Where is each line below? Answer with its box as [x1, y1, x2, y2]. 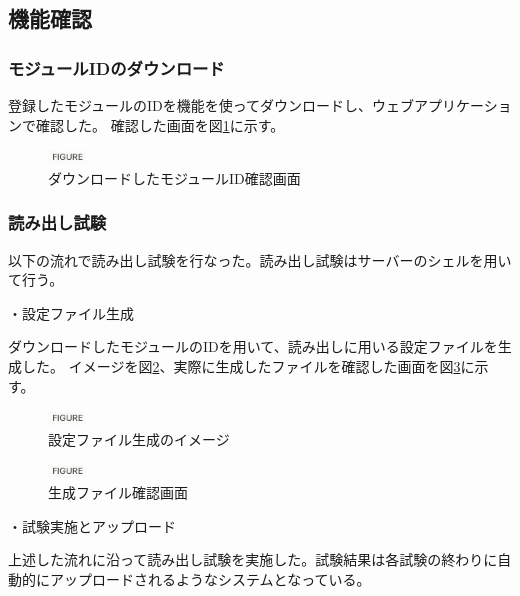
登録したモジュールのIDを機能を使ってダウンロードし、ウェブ [8, 95, 415, 115]
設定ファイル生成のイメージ [48, 428, 230, 449]
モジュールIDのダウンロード [8, 55, 225, 80]
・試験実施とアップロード [8, 515, 176, 536]
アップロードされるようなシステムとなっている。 [49, 568, 371, 589]
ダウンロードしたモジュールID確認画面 [48, 167, 301, 188]
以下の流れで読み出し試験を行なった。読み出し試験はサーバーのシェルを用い [8, 249, 512, 270]
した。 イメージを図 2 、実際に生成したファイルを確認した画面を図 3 [21, 355, 461, 376]
